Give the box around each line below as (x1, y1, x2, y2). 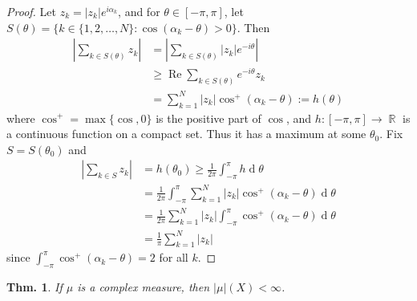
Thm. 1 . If (6, 279, 63, 295)
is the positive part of (156, 109, 261, 126)
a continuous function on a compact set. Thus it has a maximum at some (6, 125, 366, 142)
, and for (118, 3, 160, 19)
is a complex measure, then (77, 279, 210, 295)
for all (159, 249, 188, 266)
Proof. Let (6, 3, 56, 19)
